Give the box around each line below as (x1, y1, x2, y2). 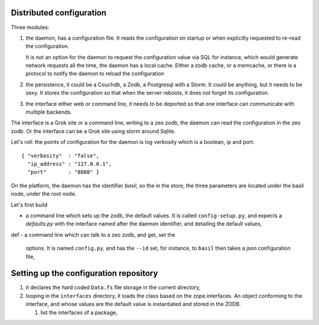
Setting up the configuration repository (11, 268, 158, 278)
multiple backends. (25, 108, 72, 115)
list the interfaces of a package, (40, 308, 118, 316)
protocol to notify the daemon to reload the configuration (25, 70, 165, 77)
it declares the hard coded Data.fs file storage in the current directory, (25, 284, 201, 291)
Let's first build (11, 201, 48, 208)
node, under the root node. (11, 190, 77, 198)
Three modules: (11, 24, 50, 31)
